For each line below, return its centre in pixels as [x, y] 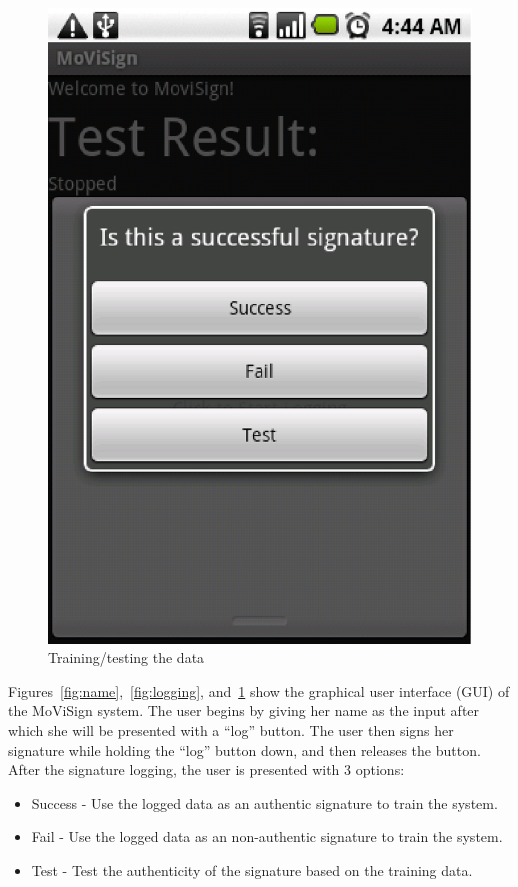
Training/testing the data [126, 657]
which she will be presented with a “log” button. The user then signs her [231, 730]
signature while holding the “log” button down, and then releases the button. [244, 749]
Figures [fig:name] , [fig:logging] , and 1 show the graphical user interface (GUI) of [259, 690]
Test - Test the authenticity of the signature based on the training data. [252, 870]
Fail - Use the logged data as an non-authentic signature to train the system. [267, 836]
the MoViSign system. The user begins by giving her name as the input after [244, 710]
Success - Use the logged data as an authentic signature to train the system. [264, 802]
